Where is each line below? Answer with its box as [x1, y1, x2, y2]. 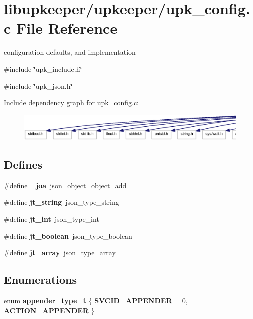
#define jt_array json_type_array [4, 247, 116, 258]
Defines [4, 157, 43, 172]
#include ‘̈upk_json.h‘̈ [4, 80, 73, 91]
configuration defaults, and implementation [4, 47, 136, 57]
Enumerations [4, 272, 77, 287]
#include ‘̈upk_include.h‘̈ [4, 63, 82, 74]
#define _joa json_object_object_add [4, 180, 127, 190]
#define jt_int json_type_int [4, 214, 99, 224]
